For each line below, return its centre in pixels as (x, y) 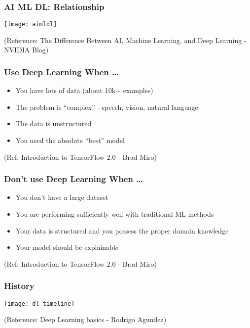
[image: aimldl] (31, 24)
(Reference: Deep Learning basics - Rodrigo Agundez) (85, 319)
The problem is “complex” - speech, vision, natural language (107, 107)
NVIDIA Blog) (26, 50)
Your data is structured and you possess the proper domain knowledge (122, 230)
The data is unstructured (54, 123)
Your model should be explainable (67, 247)
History (19, 286)
